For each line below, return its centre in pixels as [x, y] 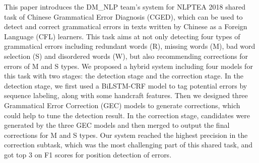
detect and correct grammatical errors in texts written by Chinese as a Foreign [126, 26]
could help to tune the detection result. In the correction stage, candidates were [127, 115]
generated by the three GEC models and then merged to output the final [117, 125]
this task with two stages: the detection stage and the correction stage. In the [124, 76]
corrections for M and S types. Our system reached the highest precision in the [126, 135]
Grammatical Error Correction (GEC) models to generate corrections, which [122, 105]
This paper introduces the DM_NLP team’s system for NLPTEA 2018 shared [125, 7]
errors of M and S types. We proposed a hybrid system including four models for [128, 66]
